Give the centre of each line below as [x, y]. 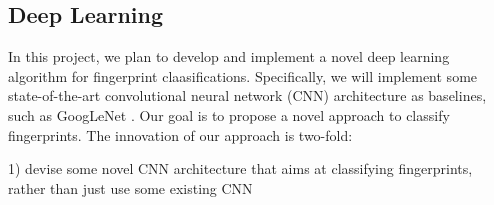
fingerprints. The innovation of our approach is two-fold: [180, 134]
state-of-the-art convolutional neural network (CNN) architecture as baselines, [247, 95]
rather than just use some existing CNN [130, 187]
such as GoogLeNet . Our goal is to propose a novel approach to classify [229, 114]
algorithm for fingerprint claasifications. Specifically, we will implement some [243, 75]
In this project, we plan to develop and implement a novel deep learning [229, 56]
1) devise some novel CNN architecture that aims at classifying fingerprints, [240, 168]
